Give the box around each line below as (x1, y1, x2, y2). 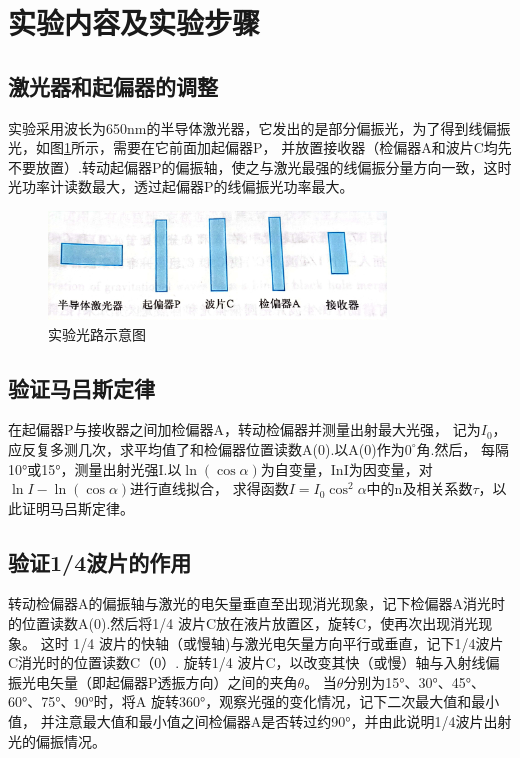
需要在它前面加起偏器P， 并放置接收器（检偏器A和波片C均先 (112, 137, 512, 158)
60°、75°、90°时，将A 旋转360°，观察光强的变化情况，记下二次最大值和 (8, 691, 472, 712)
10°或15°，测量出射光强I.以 (8, 458, 182, 479)
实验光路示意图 (48, 323, 146, 344)
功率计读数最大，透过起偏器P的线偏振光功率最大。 (21, 176, 354, 197)
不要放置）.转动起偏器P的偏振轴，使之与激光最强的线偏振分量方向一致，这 (8, 156, 498, 177)
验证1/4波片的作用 (8, 546, 192, 577)
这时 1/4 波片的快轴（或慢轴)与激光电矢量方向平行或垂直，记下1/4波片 (40, 632, 504, 653)
